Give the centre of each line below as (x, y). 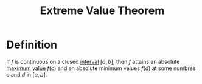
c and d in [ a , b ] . (27, 74)
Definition (32, 45)
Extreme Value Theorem (102, 11)
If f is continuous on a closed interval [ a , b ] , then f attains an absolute (93, 61)
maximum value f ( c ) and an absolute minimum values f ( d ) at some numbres (101, 68)
